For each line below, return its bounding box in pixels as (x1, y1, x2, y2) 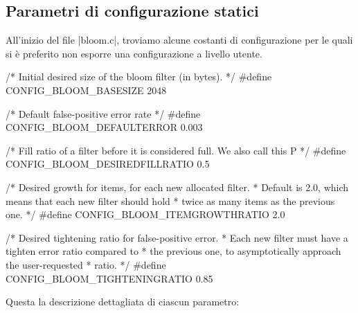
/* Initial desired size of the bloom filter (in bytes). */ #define (6, 69, 272, 84)
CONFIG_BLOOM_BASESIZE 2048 (6, 82, 167, 97)
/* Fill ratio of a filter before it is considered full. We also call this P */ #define (6, 143, 346, 157)
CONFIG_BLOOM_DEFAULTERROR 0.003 (6, 120, 203, 134)
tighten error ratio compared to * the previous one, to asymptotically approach (6, 244, 341, 258)
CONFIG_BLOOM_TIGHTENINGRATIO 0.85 (6, 271, 213, 285)
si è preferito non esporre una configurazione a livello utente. (6, 46, 262, 60)
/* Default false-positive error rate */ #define (6, 106, 201, 120)
